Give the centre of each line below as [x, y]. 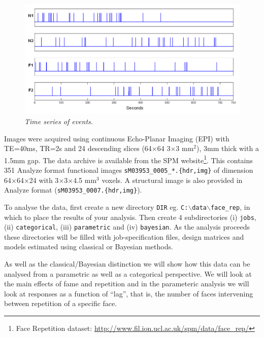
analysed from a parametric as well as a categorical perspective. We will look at [128, 273]
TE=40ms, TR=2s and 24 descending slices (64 [78, 148]
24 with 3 [44, 180]
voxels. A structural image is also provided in [172, 180]
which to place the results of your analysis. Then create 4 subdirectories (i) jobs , [130, 217]
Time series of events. [59, 121]
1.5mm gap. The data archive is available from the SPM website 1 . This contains [128, 159]
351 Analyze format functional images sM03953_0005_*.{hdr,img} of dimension [129, 170]
